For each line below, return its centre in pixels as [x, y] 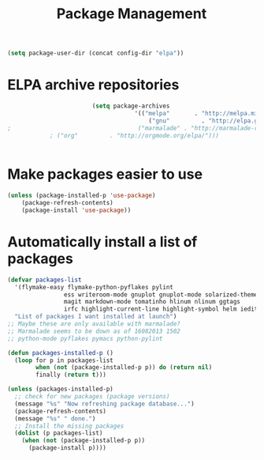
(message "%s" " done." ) [55, 419]
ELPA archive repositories [93, 85]
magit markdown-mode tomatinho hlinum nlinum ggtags [152, 302]
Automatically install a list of [102, 242]
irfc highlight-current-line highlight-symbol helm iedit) [162, 309]
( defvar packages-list [45, 280]
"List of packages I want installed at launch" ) [96, 317]
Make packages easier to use [105, 174]
